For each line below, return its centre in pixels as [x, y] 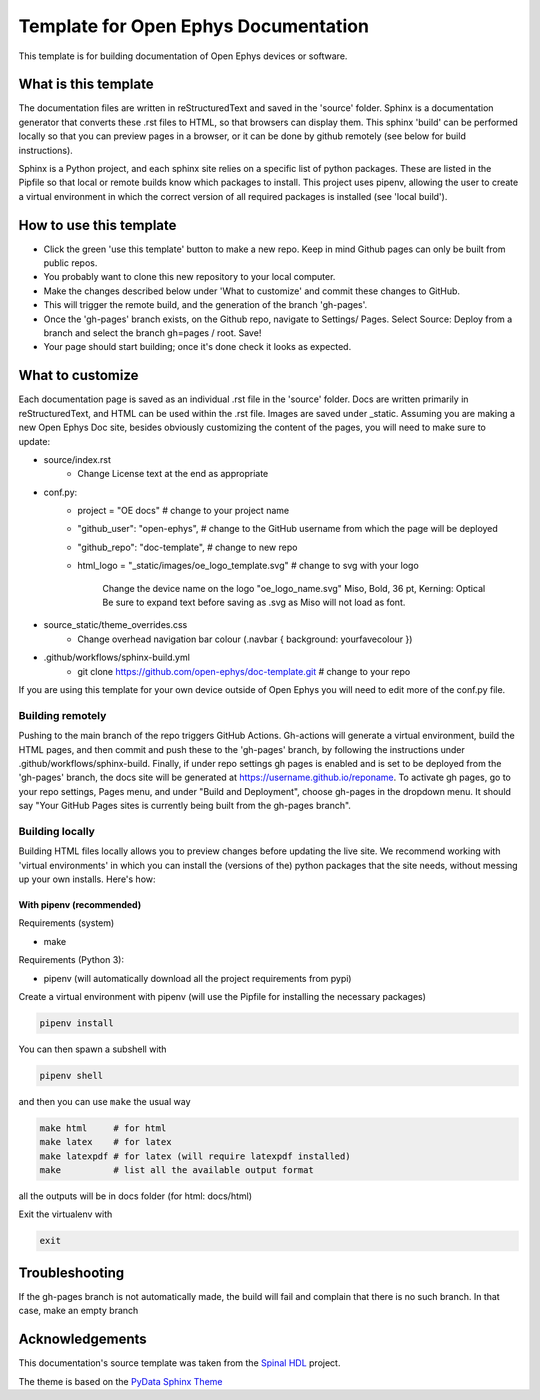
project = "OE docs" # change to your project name [183, 511]
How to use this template [97, 225]
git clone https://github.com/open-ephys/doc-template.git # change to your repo [244, 671]
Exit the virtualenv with [65, 1214]
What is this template [86, 84]
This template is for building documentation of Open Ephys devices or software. [183, 56]
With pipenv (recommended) [80, 904]
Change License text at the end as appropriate [173, 474]
